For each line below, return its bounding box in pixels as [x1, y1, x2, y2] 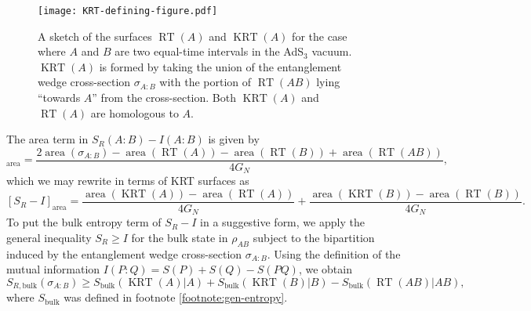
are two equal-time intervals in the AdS [115, 43, 304, 60]
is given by [208, 131, 260, 147]
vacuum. [311, 43, 352, 60]
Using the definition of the [274, 245, 401, 262]
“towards [38, 89, 81, 106]
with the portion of [159, 74, 252, 90]
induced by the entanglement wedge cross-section [6, 245, 242, 262]
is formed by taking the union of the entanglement [99, 58, 342, 74]
